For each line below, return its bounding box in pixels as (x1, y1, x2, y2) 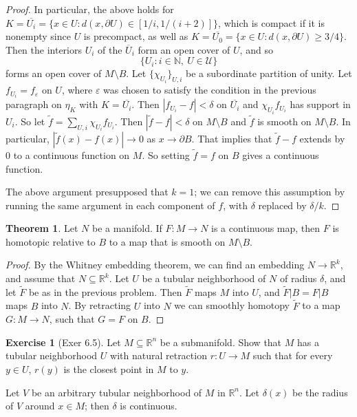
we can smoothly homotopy (174, 298, 290, 312)
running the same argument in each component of (6, 197, 215, 212)
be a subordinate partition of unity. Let (186, 66, 352, 81)
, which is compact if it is (218, 15, 325, 30)
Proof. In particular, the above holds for (6, 2, 174, 16)
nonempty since (6, 29, 71, 43)
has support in (290, 97, 351, 111)
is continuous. (120, 398, 177, 413)
